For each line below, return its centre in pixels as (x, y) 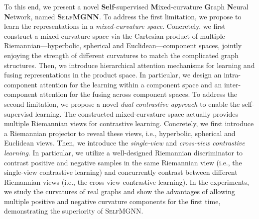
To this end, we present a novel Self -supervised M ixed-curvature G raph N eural (126, 6)
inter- (232, 84)
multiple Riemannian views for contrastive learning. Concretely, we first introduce (129, 123)
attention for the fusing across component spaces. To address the (138, 94)
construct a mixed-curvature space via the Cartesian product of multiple (115, 36)
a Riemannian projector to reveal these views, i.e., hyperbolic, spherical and (120, 133)
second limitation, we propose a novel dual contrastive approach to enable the (122, 104)
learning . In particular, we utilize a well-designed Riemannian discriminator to (124, 152)
